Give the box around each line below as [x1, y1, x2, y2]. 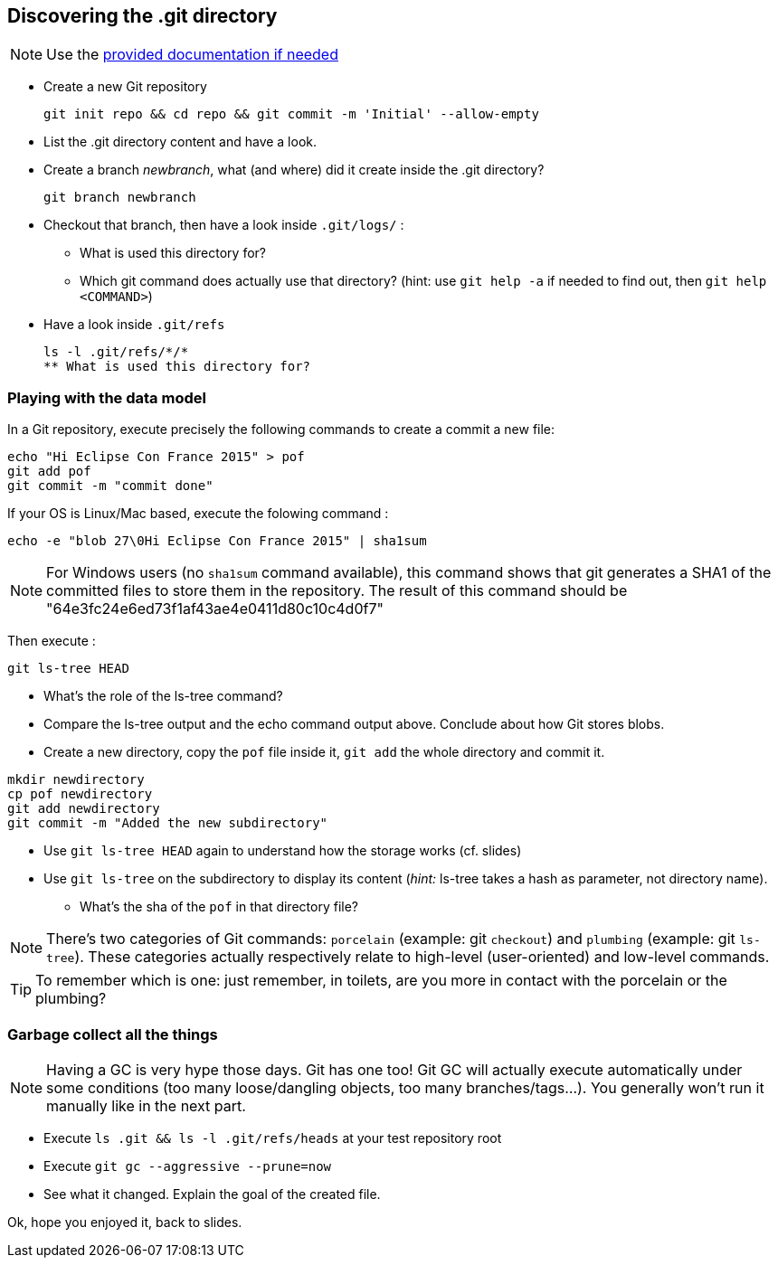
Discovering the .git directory [7, 5, 278, 27]
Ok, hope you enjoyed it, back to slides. [7, 1213, 242, 1230]
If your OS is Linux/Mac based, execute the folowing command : [7, 505, 389, 522]
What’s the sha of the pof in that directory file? [80, 899, 358, 915]
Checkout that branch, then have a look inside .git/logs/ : [43, 217, 404, 233]
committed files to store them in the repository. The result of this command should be [46, 581, 628, 600]
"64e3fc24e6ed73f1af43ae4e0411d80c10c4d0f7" [46, 599, 384, 618]
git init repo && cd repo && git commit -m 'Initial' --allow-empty [43, 107, 539, 122]
